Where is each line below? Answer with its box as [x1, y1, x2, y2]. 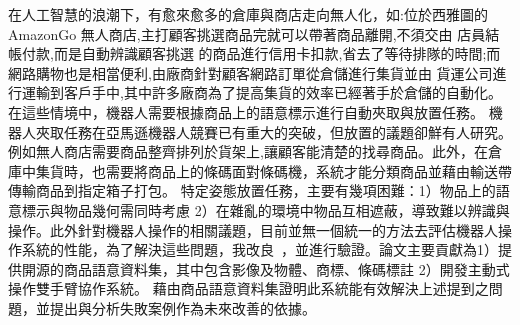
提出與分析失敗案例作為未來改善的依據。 [49, 297, 316, 318]
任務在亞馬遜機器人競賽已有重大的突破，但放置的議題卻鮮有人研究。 [63, 121, 512, 142]
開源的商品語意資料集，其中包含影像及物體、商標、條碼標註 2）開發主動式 [21, 258, 510, 279]
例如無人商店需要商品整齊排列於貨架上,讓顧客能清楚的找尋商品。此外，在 [8, 141, 488, 162]
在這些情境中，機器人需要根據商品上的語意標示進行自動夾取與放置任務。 [8, 101, 484, 122]
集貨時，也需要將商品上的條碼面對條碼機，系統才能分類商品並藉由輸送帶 [35, 160, 512, 181]
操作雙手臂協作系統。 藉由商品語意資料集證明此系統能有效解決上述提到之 [8, 278, 489, 299]
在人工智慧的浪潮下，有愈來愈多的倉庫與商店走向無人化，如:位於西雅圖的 [8, 4, 488, 24]
